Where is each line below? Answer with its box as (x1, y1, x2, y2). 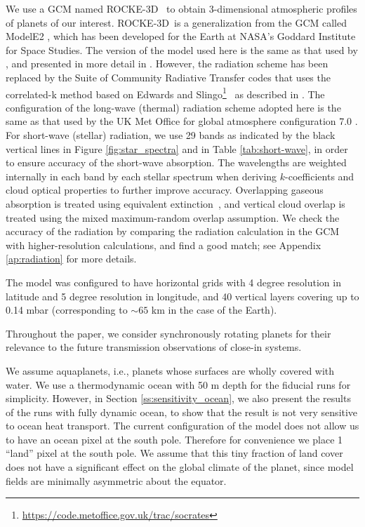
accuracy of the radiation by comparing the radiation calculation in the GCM (6, 224, 340, 239)
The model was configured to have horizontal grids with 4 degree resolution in (6, 274, 341, 289)
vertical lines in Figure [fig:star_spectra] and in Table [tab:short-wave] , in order (6, 141, 348, 156)
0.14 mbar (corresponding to (6, 302, 128, 317)
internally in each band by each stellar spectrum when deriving (6, 168, 277, 183)
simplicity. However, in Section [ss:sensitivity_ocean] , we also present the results (6, 391, 351, 406)
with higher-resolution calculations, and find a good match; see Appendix (6, 237, 321, 252)
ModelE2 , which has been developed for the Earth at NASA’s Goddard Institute (6, 29, 356, 44)
